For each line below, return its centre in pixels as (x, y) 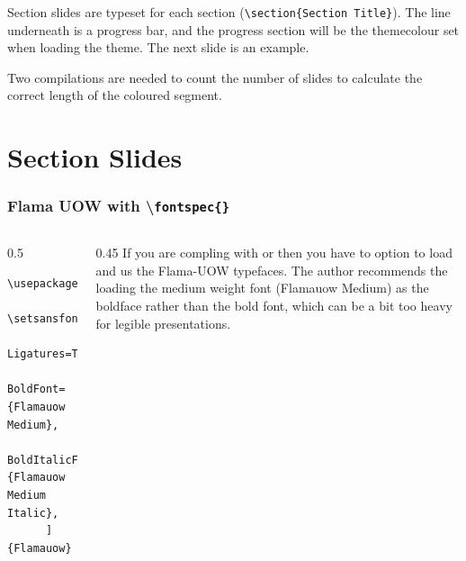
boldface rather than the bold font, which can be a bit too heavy (274, 305)
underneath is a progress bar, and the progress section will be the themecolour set (233, 29)
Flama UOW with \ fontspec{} (119, 206)
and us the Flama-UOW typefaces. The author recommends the (272, 270)
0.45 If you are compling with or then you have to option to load (274, 253)
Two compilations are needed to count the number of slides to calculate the (215, 77)
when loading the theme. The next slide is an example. (158, 47)
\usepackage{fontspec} (75, 283)
